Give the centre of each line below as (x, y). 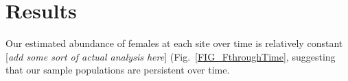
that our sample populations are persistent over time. (118, 70)
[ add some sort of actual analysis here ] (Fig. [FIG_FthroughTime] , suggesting (171, 56)
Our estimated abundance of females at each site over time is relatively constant (174, 43)
